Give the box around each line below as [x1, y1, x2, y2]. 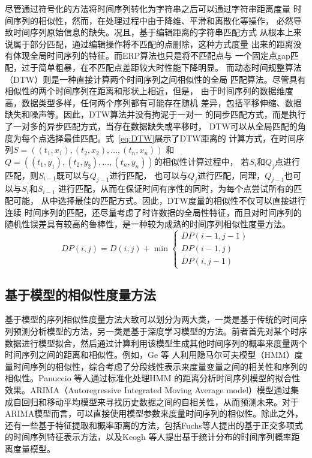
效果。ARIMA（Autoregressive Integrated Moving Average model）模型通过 [5, 384, 291, 396]
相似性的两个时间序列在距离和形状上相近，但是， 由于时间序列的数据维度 [5, 85, 293, 97]
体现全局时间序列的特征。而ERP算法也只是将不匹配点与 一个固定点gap [13, 49, 290, 62]
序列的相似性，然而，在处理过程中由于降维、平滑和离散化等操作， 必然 [13, 14, 293, 26]
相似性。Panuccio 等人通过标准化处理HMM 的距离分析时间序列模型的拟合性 [5, 372, 301, 384]
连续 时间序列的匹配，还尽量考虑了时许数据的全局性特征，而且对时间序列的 [5, 206, 302, 218]
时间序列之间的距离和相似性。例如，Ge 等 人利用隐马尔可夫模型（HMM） [5, 348, 295, 361]
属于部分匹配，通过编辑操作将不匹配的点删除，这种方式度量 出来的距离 [13, 37, 293, 50]
